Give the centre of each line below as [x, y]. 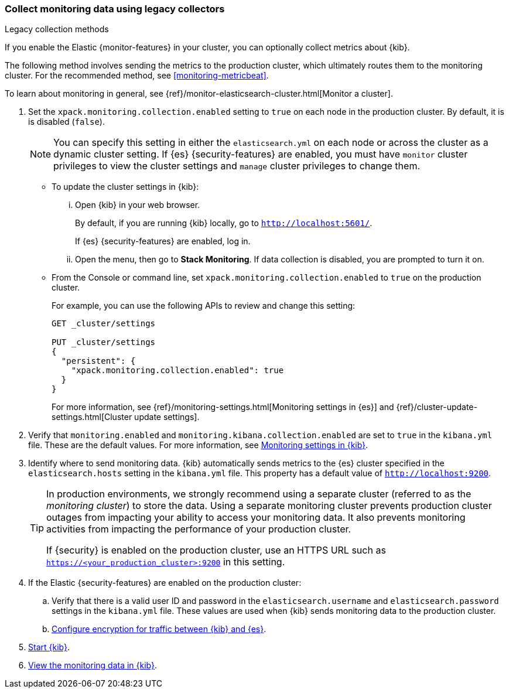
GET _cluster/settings [104, 324]
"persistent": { [98, 361]
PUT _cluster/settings [104, 342]
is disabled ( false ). [66, 122]
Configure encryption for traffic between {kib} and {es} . [159, 629]
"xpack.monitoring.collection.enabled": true [177, 371]
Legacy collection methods [57, 29]
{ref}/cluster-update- [437, 407]
